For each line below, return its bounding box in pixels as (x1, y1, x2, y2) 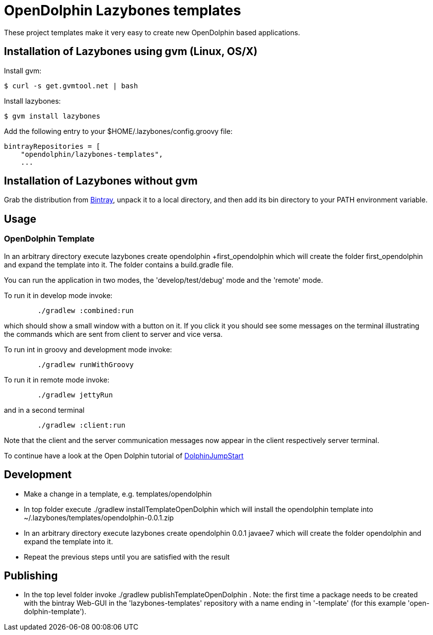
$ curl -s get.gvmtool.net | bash (4, 81, 138, 90)
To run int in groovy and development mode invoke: (4, 345, 172, 354)
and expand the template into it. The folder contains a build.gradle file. (4, 260, 234, 269)
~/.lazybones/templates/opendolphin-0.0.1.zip (24, 513, 174, 522)
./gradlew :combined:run (37, 306, 134, 315)
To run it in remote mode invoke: (4, 375, 110, 384)
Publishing (4, 569, 58, 582)
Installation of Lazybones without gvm (4, 175, 198, 188)
